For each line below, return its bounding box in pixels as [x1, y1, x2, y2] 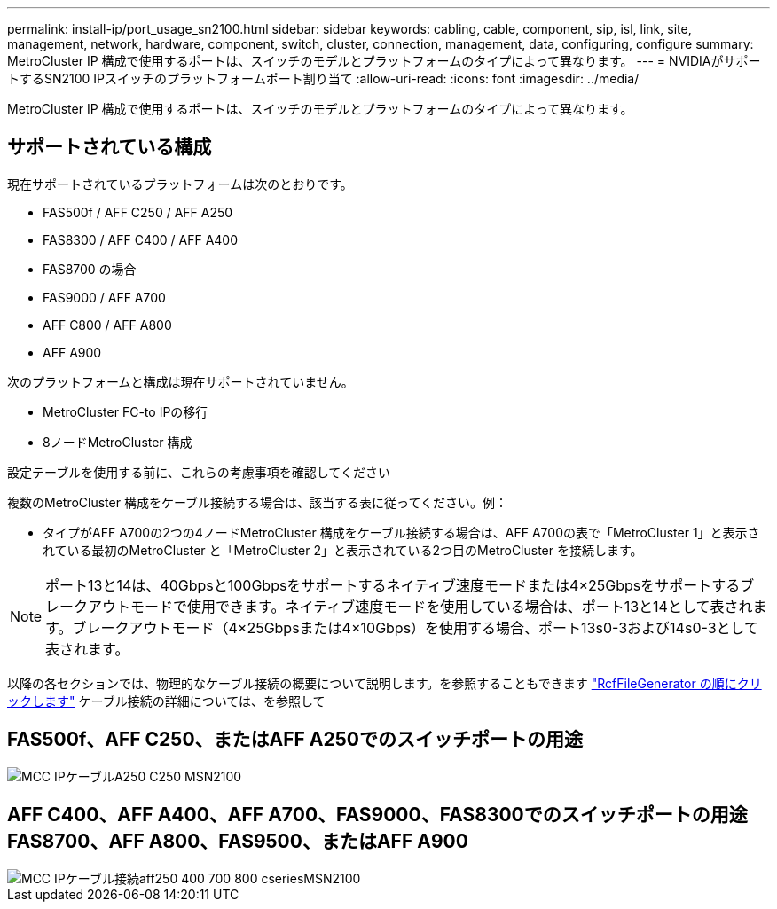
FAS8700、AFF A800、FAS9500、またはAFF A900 [7, 830, 468, 853]
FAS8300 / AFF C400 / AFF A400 [43, 231, 239, 247]
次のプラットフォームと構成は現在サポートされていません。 [7, 373, 354, 389]
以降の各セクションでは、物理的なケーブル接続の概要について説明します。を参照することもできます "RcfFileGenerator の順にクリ [7, 675, 762, 691]
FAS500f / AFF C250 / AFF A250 [43, 204, 233, 220]
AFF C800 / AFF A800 [43, 317, 172, 333]
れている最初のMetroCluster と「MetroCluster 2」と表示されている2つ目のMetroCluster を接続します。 [43, 542, 643, 558]
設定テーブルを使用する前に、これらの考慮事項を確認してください [7, 464, 390, 480]
